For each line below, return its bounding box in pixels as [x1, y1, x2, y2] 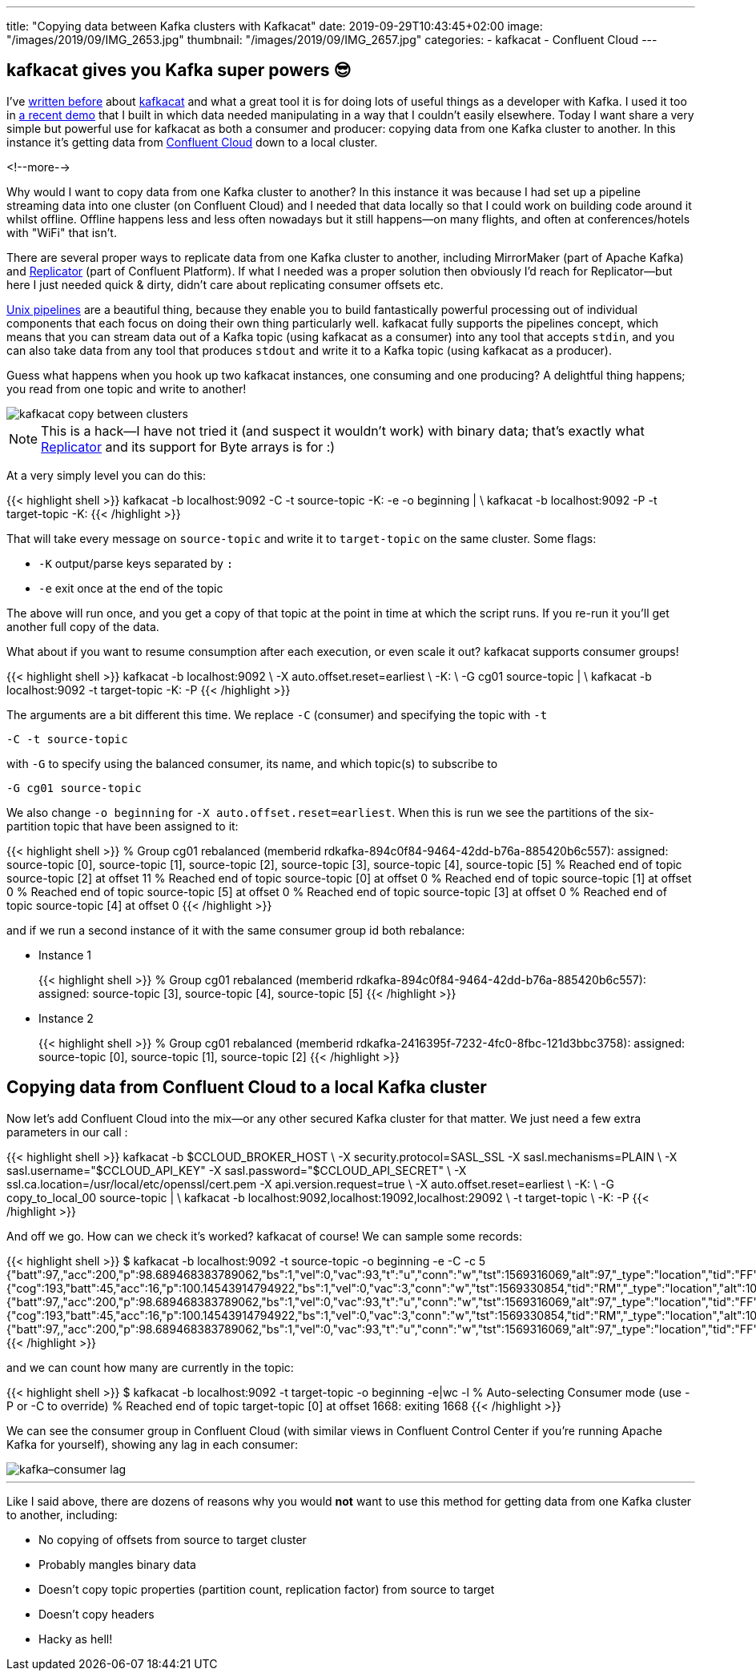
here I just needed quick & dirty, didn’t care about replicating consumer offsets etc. [6, 277, 444, 292]
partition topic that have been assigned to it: [6, 818, 239, 833]
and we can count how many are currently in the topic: [6, 1360, 294, 1374]
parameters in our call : [6, 1124, 128, 1139]
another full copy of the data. [6, 619, 159, 633]
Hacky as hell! [38, 1631, 113, 1646]
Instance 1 [38, 947, 91, 962]
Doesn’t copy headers [38, 1607, 155, 1621]
